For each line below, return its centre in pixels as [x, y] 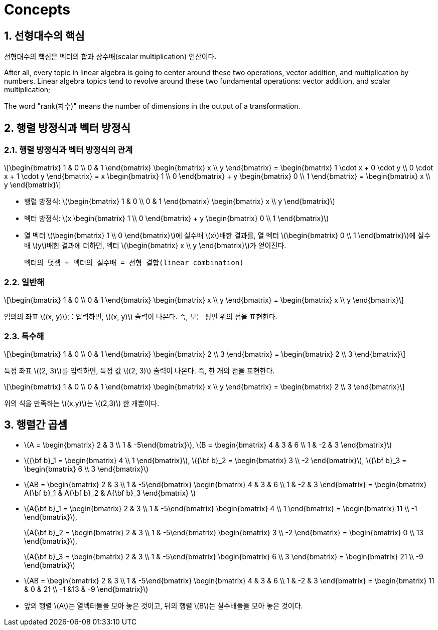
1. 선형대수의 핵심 [44, 36]
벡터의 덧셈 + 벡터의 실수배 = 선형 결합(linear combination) [134, 263]
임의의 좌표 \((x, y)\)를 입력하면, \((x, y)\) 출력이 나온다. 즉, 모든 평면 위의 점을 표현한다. [141, 317]
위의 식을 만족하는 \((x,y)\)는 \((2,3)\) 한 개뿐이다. [82, 403]
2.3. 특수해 [24, 336]
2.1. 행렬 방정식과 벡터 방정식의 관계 [68, 150]
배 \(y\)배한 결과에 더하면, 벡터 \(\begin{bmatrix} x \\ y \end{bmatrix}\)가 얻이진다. [155, 246]
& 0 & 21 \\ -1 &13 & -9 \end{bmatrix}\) [86, 589]
